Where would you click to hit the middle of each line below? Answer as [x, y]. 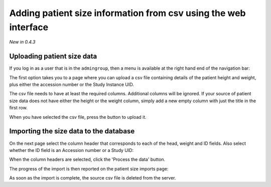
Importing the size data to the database [72, 131]
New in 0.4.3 [22, 42]
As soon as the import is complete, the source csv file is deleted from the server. [93, 178]
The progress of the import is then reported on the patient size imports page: [89, 168]
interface [29, 27]
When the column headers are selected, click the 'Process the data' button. [87, 159]
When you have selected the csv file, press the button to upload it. [78, 117]
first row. [18, 108]
